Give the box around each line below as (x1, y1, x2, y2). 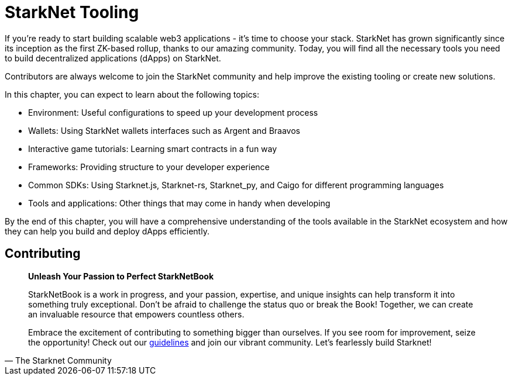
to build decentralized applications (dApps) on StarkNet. (5, 53, 221, 63)
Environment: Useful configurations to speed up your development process (28, 107, 318, 118)
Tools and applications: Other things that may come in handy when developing (28, 198, 331, 208)
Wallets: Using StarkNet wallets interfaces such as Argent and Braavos (28, 125, 300, 136)
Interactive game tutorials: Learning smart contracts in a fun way (28, 143, 277, 154)
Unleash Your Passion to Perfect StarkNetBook (28, 271, 214, 281)
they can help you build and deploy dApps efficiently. (5, 226, 209, 236)
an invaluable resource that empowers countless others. (28, 309, 245, 319)
